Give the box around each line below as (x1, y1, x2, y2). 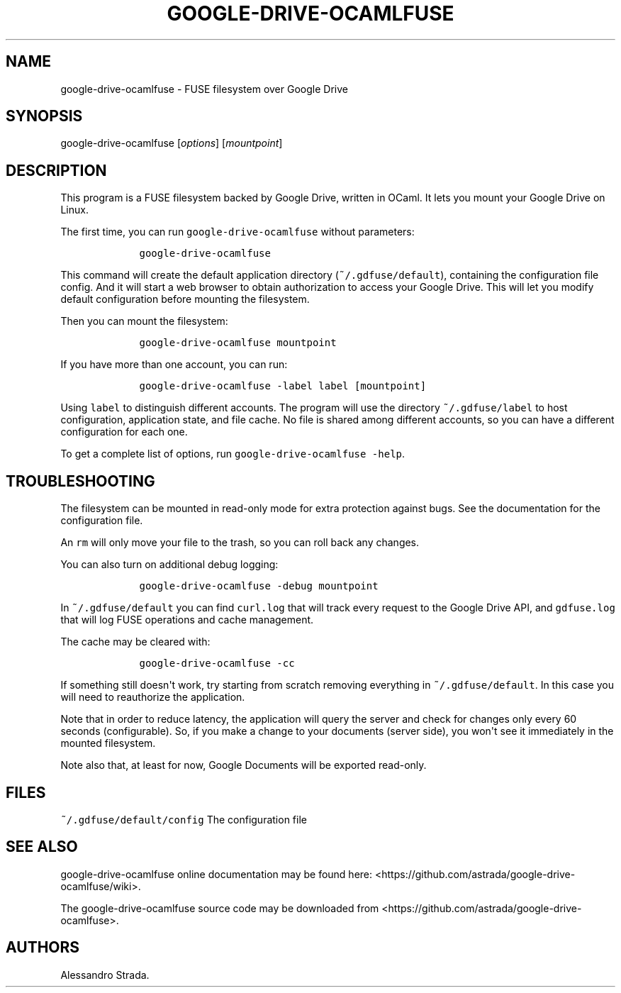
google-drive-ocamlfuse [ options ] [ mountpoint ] (60, 137, 283, 150)
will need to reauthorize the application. (60, 691, 245, 704)
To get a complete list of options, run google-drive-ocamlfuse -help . (60, 448, 405, 460)
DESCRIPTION (6, 161, 107, 179)
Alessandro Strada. (60, 968, 150, 981)
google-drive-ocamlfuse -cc (139, 658, 295, 670)
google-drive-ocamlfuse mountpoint (139, 337, 337, 349)
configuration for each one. (60, 426, 188, 438)
